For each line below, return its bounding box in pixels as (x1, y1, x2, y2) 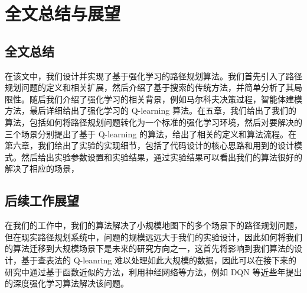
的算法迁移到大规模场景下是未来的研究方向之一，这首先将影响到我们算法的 (5, 242, 294, 255)
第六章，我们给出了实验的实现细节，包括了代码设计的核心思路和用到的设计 (5, 139, 294, 152)
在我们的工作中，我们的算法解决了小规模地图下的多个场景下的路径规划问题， (5, 219, 302, 231)
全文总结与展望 (5, 1, 121, 25)
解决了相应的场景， (5, 162, 79, 175)
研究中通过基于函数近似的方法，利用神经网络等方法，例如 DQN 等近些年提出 (5, 265, 302, 278)
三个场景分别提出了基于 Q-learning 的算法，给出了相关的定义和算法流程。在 (5, 127, 296, 140)
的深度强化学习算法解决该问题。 (5, 277, 129, 289)
